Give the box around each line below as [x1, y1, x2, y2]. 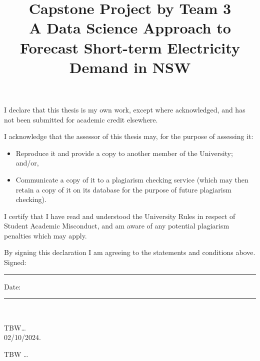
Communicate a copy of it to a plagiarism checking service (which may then [15, 174, 248, 184]
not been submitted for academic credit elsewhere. [4, 114, 158, 124]
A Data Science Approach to [29, 17, 231, 38]
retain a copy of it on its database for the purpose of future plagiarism [15, 184, 231, 194]
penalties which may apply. [4, 230, 87, 240]
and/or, [15, 157, 39, 168]
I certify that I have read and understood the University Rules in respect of [4, 210, 235, 221]
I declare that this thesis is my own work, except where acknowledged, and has [4, 104, 245, 114]
